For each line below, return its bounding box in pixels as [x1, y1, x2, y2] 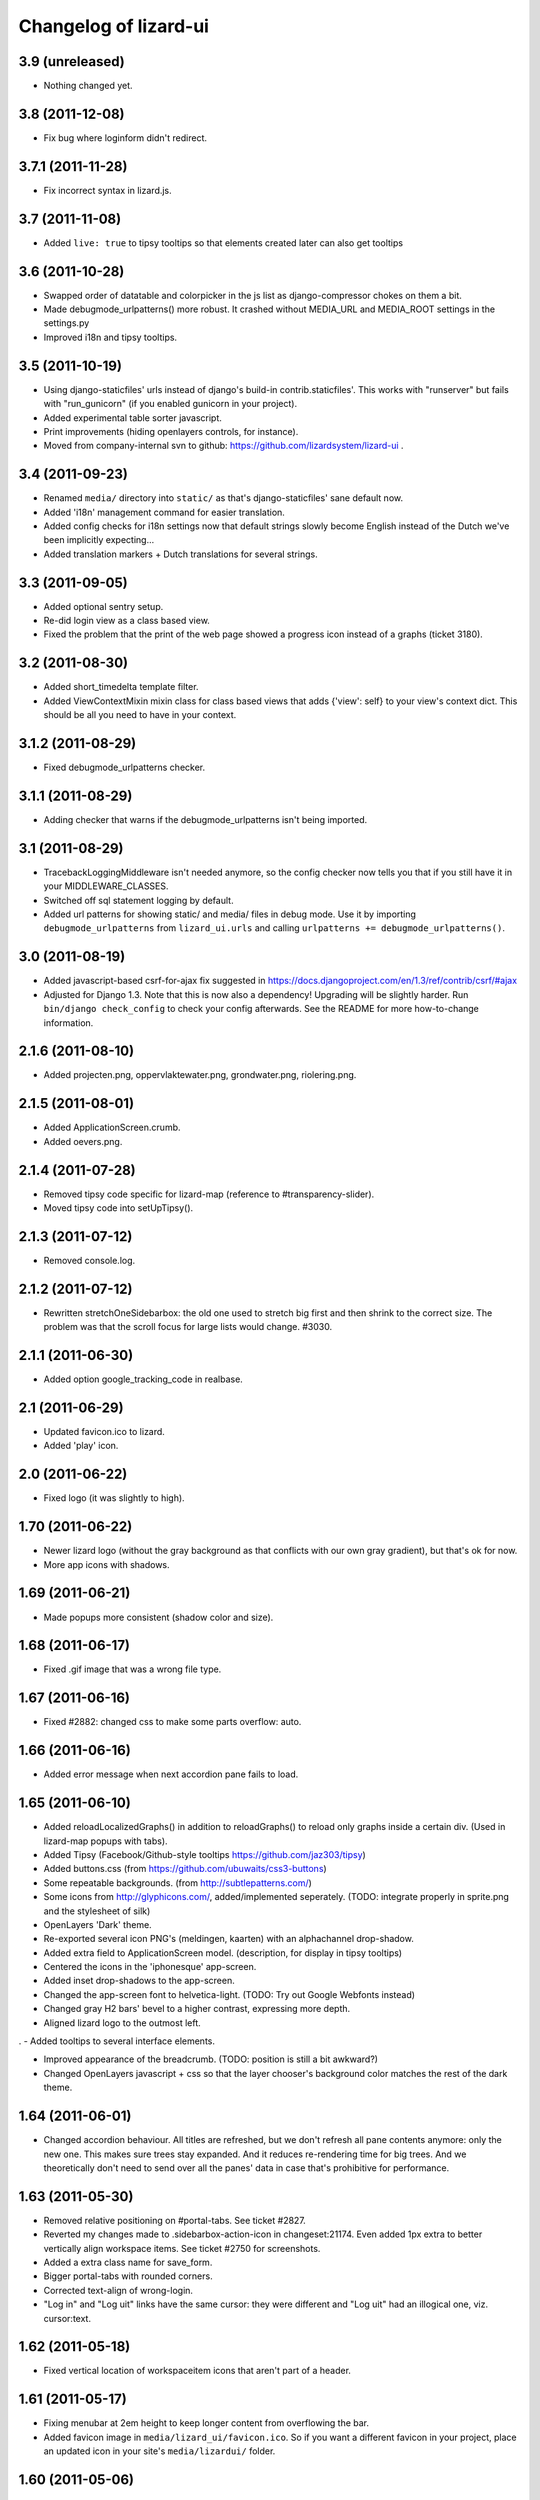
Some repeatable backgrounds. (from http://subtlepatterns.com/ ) [43, 1876, 312, 1889]
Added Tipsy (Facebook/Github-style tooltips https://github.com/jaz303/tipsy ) [43, 1848, 367, 1860]
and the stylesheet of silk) [43, 1905, 151, 1917]
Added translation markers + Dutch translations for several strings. [43, 548, 319, 560]
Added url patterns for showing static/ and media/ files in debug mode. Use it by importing [43, 908, 417, 920]
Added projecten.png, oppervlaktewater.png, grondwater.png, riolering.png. [43, 1069, 357, 1081]
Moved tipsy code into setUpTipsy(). [43, 1202, 194, 1214]
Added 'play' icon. [43, 1440, 119, 1452]
